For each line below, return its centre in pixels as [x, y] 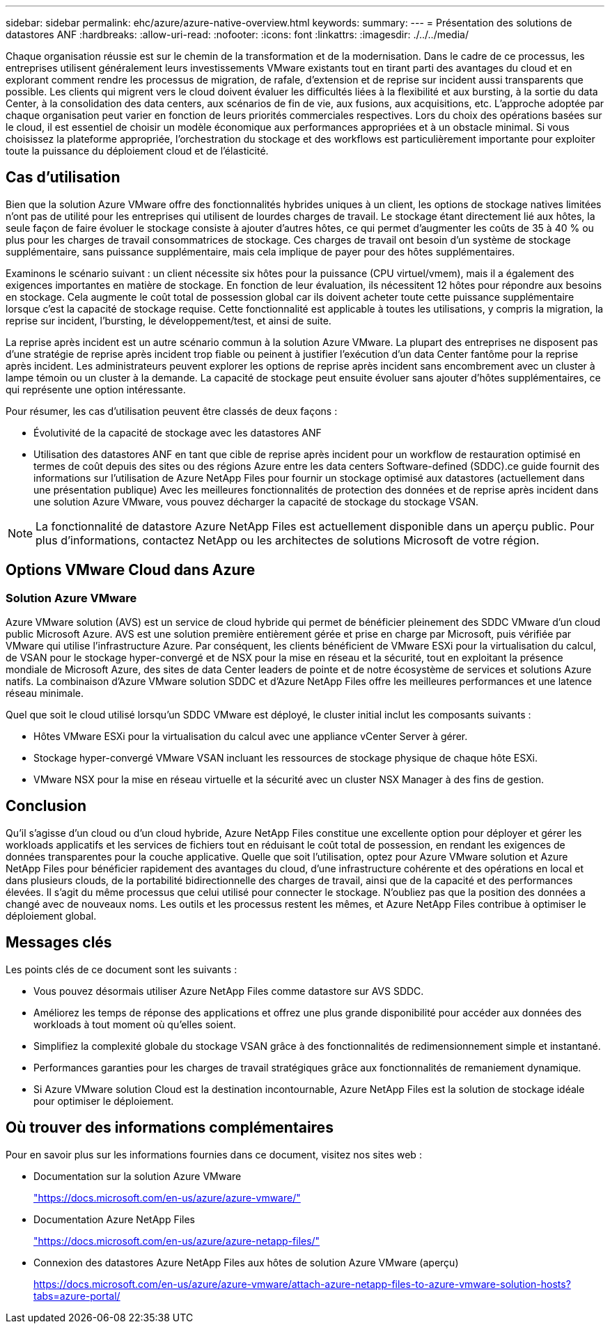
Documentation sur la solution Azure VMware [138, 1176]
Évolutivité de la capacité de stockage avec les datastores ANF [178, 432]
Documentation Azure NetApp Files [114, 1219]
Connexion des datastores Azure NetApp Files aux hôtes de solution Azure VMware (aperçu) [246, 1262]
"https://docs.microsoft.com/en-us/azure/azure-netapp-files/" [177, 1241]
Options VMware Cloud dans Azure [131, 570]
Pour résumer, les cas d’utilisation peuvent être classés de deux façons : [172, 411]
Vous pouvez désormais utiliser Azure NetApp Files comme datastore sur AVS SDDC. [229, 991]
